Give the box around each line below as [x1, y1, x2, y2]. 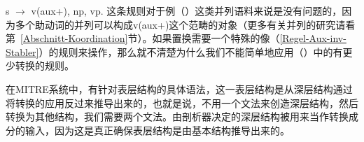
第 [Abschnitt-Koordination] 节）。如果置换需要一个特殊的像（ [6, 31, 280, 45]
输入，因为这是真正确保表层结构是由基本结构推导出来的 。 [24, 122, 290, 137]
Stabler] [6, 44, 39, 59]
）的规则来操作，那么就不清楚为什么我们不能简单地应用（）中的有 [38, 44, 343, 59]
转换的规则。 [15, 58, 74, 73]
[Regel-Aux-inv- [279, 31, 346, 45]
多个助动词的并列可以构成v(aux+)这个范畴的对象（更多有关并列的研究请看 [15, 17, 356, 31]
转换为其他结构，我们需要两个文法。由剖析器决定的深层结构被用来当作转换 [6, 109, 349, 124]
